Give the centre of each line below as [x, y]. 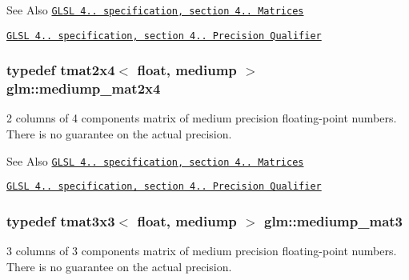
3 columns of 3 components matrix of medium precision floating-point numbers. [202, 251]
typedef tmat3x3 [61, 220]
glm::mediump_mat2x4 [84, 88]
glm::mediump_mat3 [333, 220]
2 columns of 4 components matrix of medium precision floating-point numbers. [202, 118]
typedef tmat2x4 [61, 70]
